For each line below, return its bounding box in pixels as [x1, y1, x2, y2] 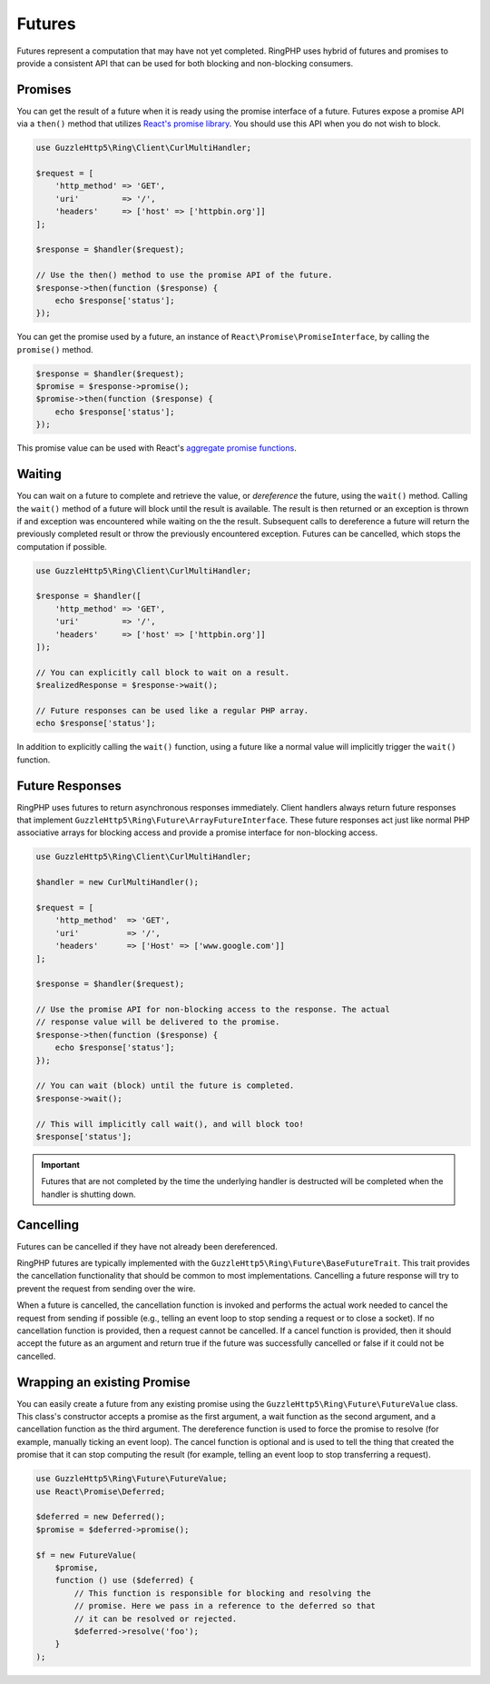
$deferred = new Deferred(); [35, 1511, 166, 1522]
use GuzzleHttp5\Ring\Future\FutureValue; [35, 1473, 228, 1484]
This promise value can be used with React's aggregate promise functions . [16, 443, 297, 453]
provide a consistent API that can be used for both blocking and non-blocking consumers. [16, 57, 354, 68]
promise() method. [16, 344, 94, 354]
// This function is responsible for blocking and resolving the [73, 1588, 371, 1599]
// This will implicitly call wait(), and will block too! [35, 1119, 304, 1129]
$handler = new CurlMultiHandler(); [35, 877, 200, 888]
